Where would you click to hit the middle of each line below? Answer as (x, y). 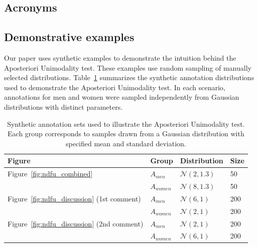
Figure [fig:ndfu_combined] (50, 174)
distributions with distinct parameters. (63, 106)
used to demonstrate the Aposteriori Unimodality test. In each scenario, (115, 87)
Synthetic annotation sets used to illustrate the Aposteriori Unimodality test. (126, 124)
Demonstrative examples (69, 37)
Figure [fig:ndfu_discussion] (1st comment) (74, 198)
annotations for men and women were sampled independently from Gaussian (122, 97)
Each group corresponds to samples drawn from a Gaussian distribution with (126, 134)
